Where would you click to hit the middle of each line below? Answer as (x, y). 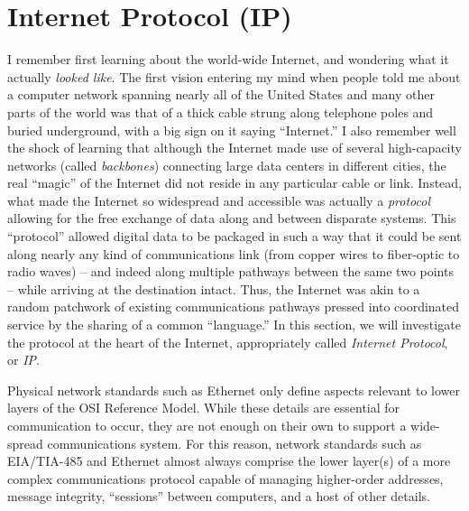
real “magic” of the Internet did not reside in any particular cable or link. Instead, (235, 183)
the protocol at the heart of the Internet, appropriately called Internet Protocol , (228, 342)
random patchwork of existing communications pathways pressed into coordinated (234, 307)
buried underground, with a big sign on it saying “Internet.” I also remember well (232, 130)
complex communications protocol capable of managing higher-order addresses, (225, 478)
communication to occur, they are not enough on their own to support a (207, 425)
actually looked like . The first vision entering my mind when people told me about (234, 76)
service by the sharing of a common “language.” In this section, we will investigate (234, 325)
